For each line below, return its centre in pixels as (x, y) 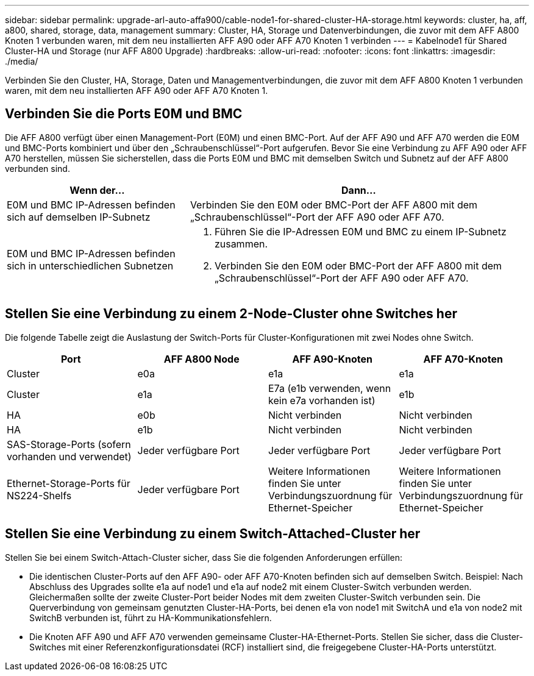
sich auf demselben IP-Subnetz (79, 217)
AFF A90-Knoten (333, 359)
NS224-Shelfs (39, 495)
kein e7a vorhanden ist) (322, 400)
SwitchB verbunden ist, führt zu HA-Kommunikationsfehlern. (151, 617)
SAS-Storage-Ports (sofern (69, 444)
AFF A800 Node (201, 359)
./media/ (22, 61)
